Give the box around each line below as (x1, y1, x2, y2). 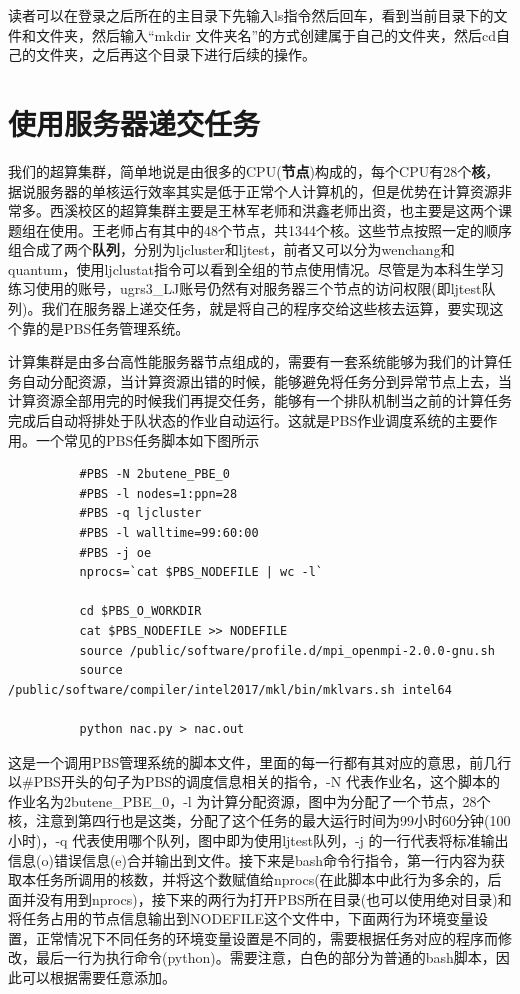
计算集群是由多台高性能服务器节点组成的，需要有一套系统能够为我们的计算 (8, 351, 498, 372)
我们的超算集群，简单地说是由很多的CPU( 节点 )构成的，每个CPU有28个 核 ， (8, 160, 500, 181)
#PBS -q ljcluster (79, 506, 202, 521)
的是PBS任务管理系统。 (35, 317, 190, 338)
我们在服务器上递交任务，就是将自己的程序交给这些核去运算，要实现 (41, 298, 490, 319)
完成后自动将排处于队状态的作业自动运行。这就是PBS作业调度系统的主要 (8, 410, 484, 431)
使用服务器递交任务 (8, 102, 261, 143)
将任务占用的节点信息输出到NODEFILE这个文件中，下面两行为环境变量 (8, 908, 475, 929)
